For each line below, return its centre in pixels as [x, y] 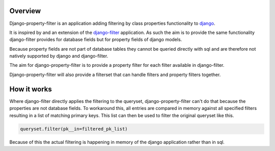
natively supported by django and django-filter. [59, 56]
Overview [25, 11]
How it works [31, 89]
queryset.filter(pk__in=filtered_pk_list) [74, 129]
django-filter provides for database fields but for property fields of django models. [96, 40]
